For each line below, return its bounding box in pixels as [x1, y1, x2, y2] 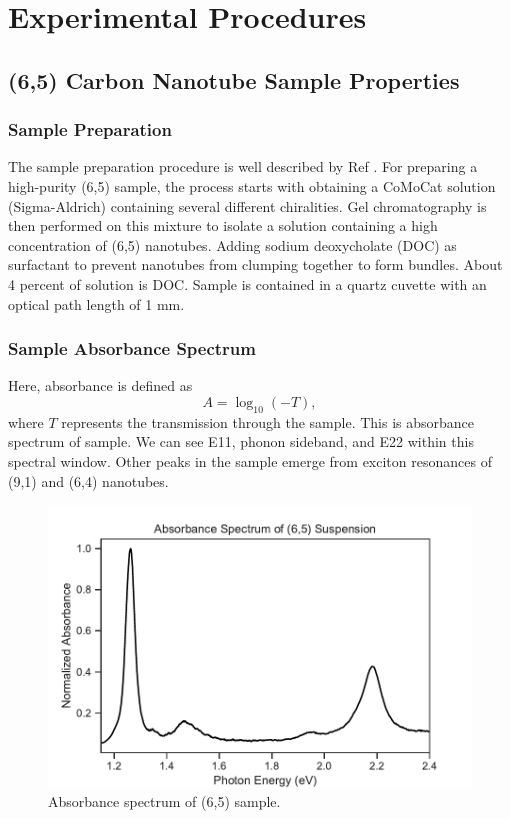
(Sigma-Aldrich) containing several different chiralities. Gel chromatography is [8, 195, 487, 216]
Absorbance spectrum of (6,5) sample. [48, 791, 281, 812]
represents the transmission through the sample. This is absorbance [61, 411, 475, 432]
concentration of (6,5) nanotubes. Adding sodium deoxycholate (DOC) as [8, 234, 457, 255]
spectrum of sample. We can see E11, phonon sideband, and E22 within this [8, 431, 474, 452]
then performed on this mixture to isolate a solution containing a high [8, 215, 438, 236]
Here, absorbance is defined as [8, 375, 193, 396]
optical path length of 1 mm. [8, 293, 185, 314]
